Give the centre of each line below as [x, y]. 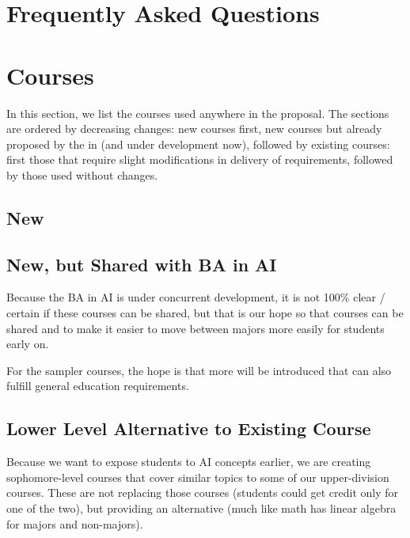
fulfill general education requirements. [98, 386]
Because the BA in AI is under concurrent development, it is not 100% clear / [196, 297]
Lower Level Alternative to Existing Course [189, 428]
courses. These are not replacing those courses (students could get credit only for [203, 493]
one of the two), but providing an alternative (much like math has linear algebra [201, 508]
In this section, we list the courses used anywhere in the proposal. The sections [198, 113]
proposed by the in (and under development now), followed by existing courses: [198, 144]
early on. [28, 344]
